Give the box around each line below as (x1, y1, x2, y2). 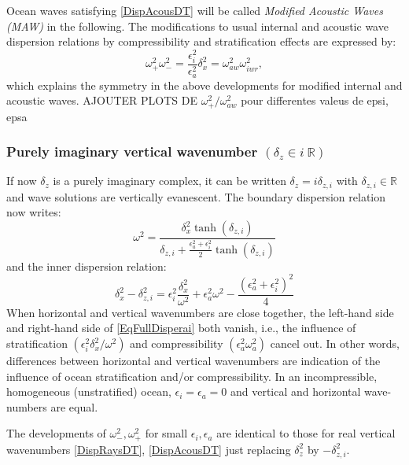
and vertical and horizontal (230, 383, 361, 400)
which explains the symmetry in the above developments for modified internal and (6, 76, 403, 93)
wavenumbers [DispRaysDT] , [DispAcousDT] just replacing (6, 441, 291, 457)
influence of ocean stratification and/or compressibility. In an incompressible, (6, 367, 378, 384)
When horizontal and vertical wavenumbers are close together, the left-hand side (6, 304, 394, 320)
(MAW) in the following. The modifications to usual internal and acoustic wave (6, 17, 389, 34)
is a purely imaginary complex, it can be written (53, 172, 286, 189)
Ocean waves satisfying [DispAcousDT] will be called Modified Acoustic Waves (6, 2, 383, 18)
